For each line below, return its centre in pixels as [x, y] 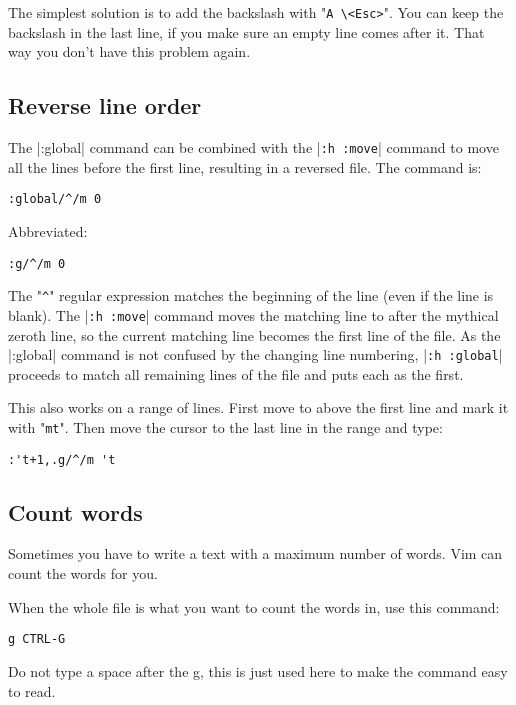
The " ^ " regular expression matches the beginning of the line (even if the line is [251, 295]
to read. [32, 690]
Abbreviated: [48, 230]
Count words [75, 511]
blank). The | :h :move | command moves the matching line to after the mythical [253, 314]
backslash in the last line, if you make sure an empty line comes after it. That [246, 31]
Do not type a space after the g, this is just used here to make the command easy [258, 670]
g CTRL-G [37, 639]
